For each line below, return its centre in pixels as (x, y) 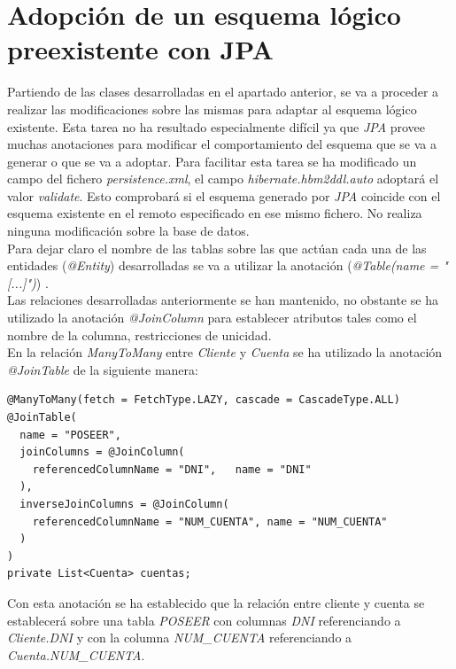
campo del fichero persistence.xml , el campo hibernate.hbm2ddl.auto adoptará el (223, 179)
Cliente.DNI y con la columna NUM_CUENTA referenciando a (180, 638)
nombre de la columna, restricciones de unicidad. (139, 334)
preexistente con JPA (140, 49)
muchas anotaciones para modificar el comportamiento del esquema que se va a (222, 144)
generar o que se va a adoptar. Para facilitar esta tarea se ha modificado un (212, 161)
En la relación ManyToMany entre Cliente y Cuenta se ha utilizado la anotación (225, 352)
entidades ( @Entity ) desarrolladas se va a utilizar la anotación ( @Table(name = (223, 265)
